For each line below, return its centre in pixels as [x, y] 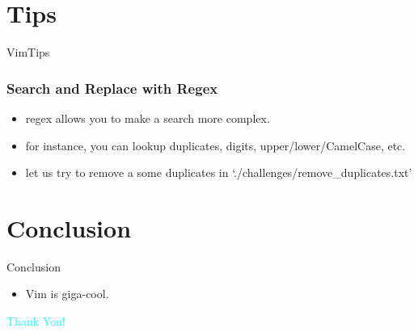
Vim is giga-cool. [67, 294]
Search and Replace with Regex [112, 88]
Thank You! [36, 321]
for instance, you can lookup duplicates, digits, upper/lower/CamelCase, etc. [215, 145]
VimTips [28, 52]
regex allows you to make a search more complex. [148, 118]
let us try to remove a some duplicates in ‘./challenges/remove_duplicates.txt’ [219, 172]
